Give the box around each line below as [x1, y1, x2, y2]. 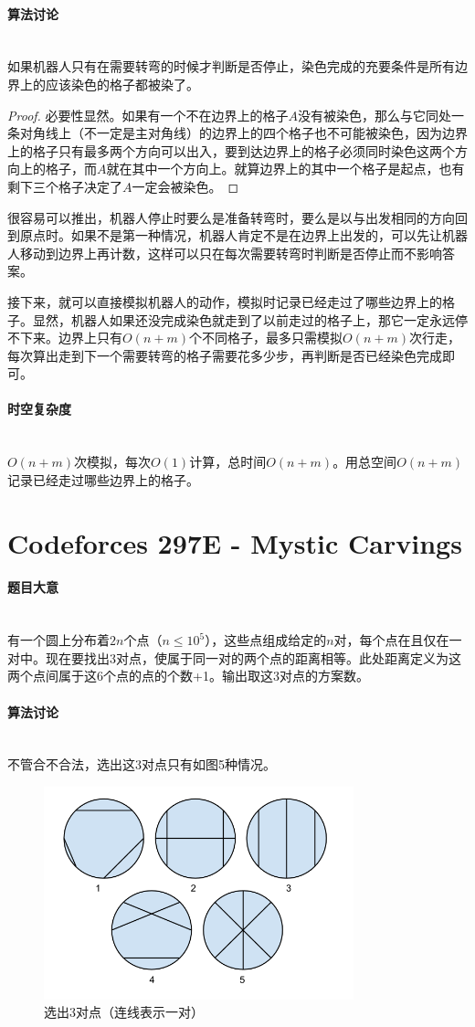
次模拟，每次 [73, 452, 151, 471]
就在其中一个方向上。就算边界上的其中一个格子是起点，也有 [106, 159, 465, 178]
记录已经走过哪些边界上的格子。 [7, 470, 199, 489]
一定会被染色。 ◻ [132, 176, 239, 196]
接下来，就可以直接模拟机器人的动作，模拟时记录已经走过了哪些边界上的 [7, 291, 442, 311]
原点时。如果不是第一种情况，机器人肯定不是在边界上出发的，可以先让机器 [19, 226, 468, 245]
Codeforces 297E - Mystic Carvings [7, 524, 462, 561]
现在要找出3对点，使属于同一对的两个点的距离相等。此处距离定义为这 [45, 648, 461, 667]
